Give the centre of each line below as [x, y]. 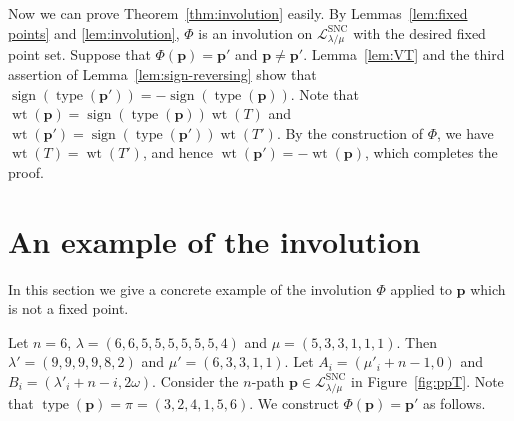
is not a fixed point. [68, 308]
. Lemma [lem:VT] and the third [404, 54]
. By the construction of [350, 132]
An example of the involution [214, 240]
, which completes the [431, 152]
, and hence [177, 152]
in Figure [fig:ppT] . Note [427, 380]
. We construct [294, 402]
